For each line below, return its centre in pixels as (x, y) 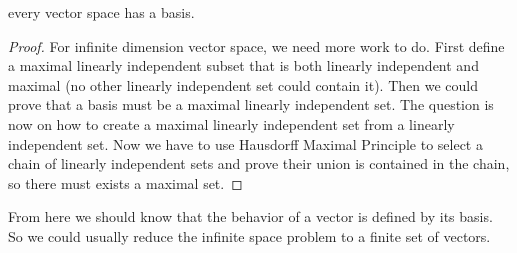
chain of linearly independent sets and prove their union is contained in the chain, (259, 163)
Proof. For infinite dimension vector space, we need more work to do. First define (256, 45)
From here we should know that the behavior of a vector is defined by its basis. (250, 216)
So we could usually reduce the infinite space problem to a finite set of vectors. (249, 235)
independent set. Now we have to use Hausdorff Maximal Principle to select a (245, 143)
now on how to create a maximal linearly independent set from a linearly (231, 123)
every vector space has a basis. (101, 12)
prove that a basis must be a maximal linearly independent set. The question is (251, 104)
